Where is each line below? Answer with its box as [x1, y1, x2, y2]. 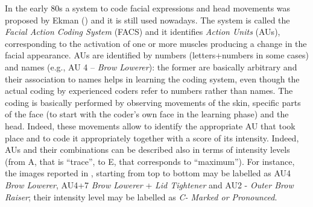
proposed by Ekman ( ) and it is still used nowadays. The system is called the [5, 13, 290, 26]
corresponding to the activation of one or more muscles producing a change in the [5, 37, 307, 49]
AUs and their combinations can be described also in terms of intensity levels [5, 143, 290, 156]
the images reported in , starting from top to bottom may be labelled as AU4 [5, 167, 291, 179]
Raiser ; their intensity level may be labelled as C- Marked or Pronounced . [5, 190, 277, 203]
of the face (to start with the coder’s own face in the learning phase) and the [5, 108, 289, 120]
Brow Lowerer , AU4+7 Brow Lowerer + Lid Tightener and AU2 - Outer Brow [5, 178, 294, 191]
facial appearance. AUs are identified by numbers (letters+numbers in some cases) [5, 49, 309, 61]
